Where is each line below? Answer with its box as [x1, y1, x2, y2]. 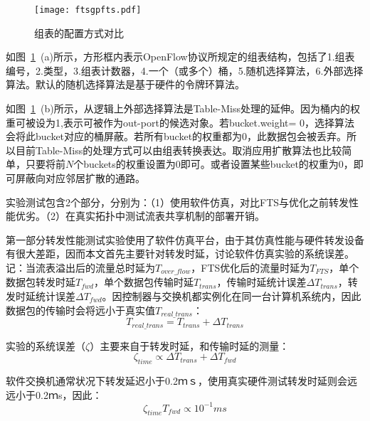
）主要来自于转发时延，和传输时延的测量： [90, 338, 290, 353]
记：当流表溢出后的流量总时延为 [6, 260, 155, 275]
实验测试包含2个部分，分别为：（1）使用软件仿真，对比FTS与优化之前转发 [6, 194, 349, 209]
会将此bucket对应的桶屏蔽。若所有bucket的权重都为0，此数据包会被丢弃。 [6, 129, 347, 144]
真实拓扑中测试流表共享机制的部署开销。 [75, 208, 265, 223]
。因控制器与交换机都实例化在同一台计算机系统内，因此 [102, 289, 361, 304]
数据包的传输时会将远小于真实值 [6, 302, 155, 317]
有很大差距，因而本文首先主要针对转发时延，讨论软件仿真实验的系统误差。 [6, 246, 354, 261]
